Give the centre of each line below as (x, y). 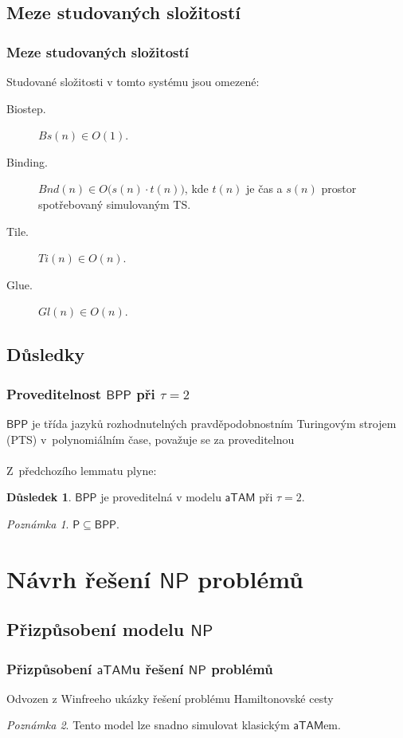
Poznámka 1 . (38, 523)
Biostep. (26, 108)
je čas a (264, 188)
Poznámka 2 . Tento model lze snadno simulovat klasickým (148, 725)
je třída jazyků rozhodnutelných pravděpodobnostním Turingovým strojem (214, 423)
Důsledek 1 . (39, 497)
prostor (339, 188)
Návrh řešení (79, 578)
